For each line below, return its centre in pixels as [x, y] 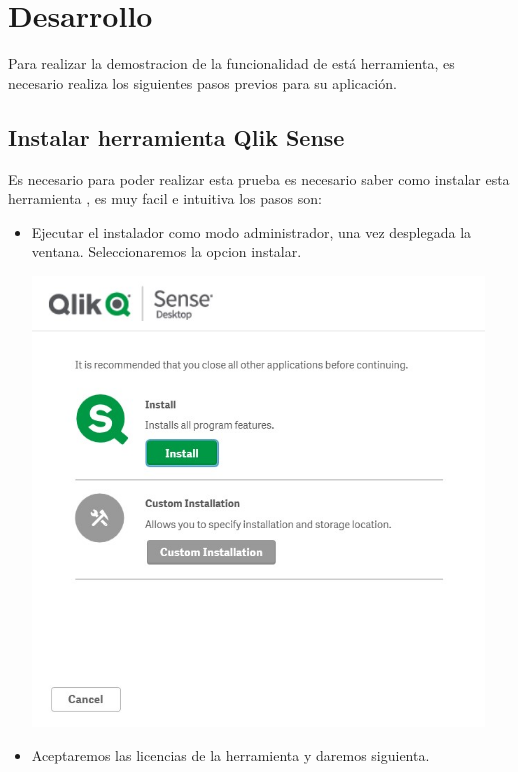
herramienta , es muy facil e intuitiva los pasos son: [165, 198]
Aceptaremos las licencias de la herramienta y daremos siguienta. [230, 754]
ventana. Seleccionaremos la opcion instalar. [166, 251]
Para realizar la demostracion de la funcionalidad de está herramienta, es [231, 63]
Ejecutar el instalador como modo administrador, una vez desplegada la [251, 231]
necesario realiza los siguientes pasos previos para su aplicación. [202, 82]
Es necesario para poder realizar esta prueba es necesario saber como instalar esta [259, 178]
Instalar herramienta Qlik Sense [176, 136]
